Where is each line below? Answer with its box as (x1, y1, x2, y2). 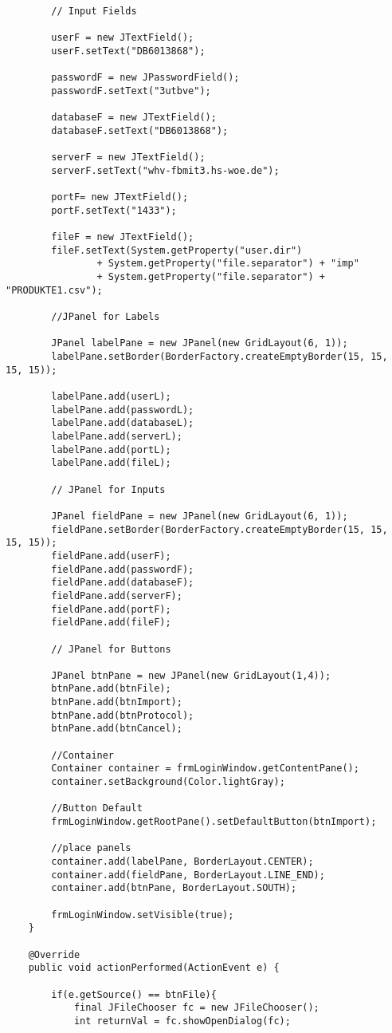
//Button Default (51, 802, 143, 814)
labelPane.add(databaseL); (51, 417, 194, 429)
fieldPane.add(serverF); (51, 589, 182, 601)
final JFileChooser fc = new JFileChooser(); (73, 1002, 319, 1014)
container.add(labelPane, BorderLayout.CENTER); (51, 856, 314, 867)
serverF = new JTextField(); (51, 152, 206, 164)
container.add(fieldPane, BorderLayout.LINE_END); (51, 869, 325, 881)
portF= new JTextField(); (51, 191, 189, 203)
